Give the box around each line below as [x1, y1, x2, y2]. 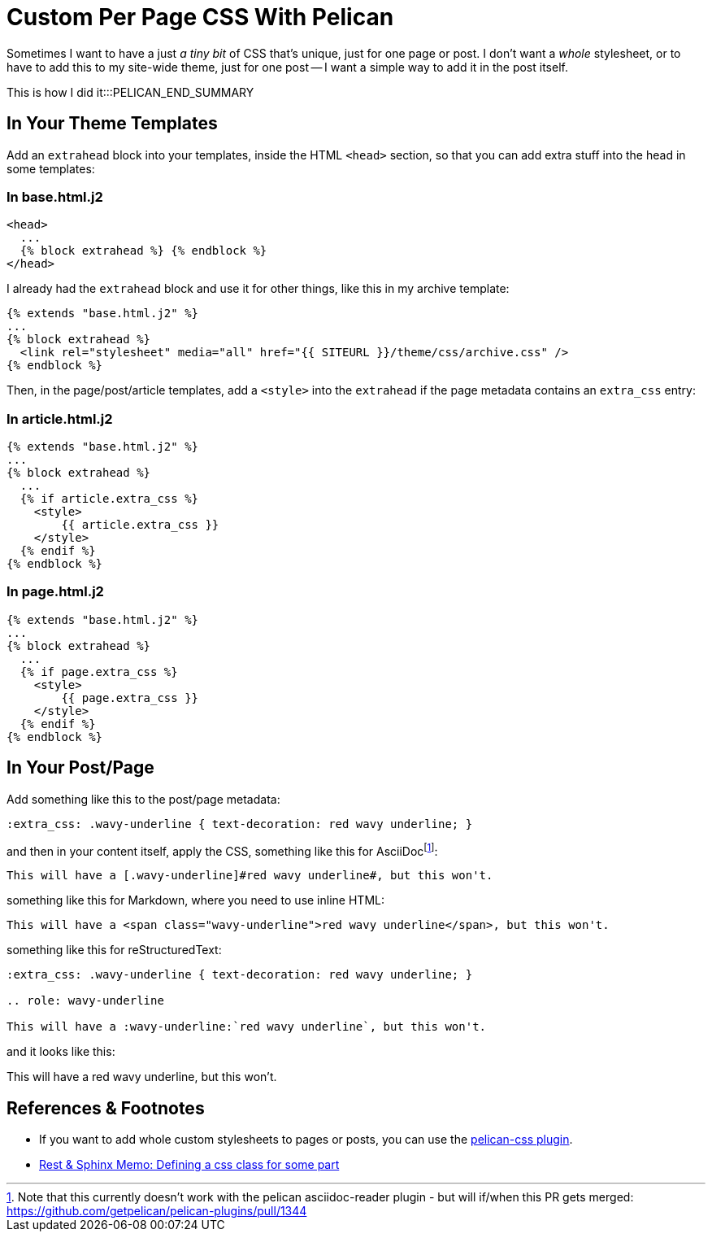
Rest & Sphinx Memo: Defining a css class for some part [39, 1157, 340, 1172]
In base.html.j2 [7, 188, 103, 205]
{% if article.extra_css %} [20, 492, 199, 506]
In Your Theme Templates [7, 113, 218, 134]
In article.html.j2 [7, 410, 113, 427]
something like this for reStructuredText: [7, 943, 222, 957]
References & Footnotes [7, 1097, 205, 1118]
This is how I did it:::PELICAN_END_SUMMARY [7, 85, 254, 99]
